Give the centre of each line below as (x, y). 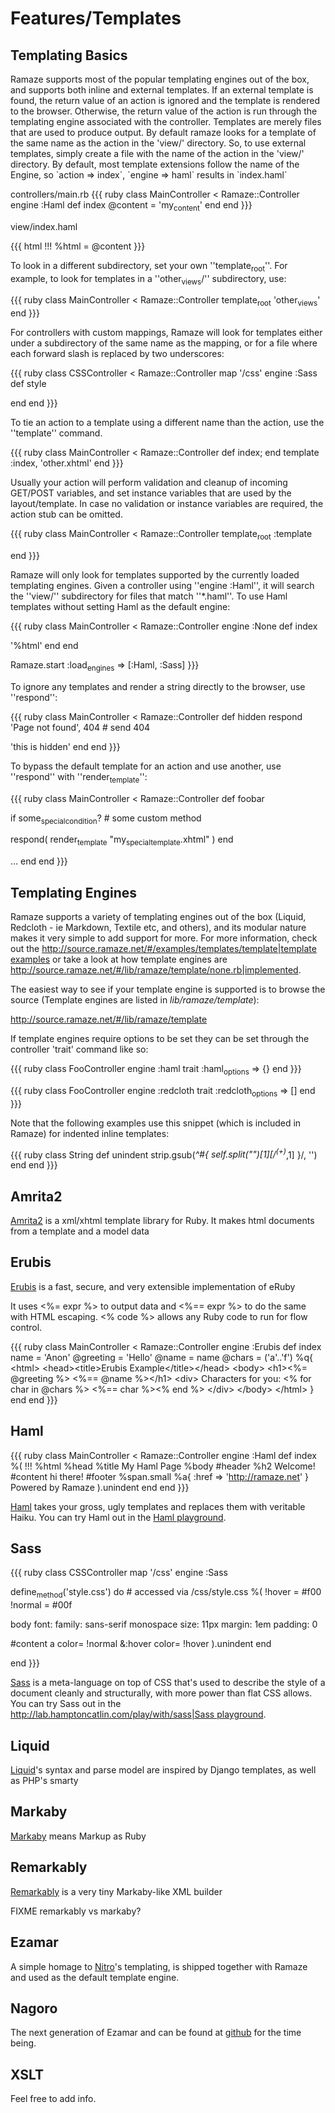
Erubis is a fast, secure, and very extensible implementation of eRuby (153, 1286)
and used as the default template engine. (95, 1977)
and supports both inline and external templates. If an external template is (162, 90)
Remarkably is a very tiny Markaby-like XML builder (116, 1891)
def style (28, 384)
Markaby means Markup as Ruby (78, 1836)
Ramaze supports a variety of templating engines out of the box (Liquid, (158, 916)
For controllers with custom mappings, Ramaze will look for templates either (166, 333)
